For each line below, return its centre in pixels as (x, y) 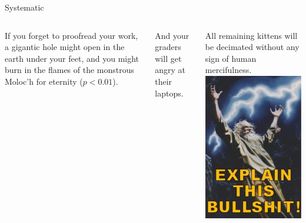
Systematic (24, 7)
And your (172, 35)
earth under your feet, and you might (72, 58)
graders (168, 47)
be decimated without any (252, 47)
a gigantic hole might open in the (65, 47)
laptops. (169, 93)
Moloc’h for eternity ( (44, 81)
